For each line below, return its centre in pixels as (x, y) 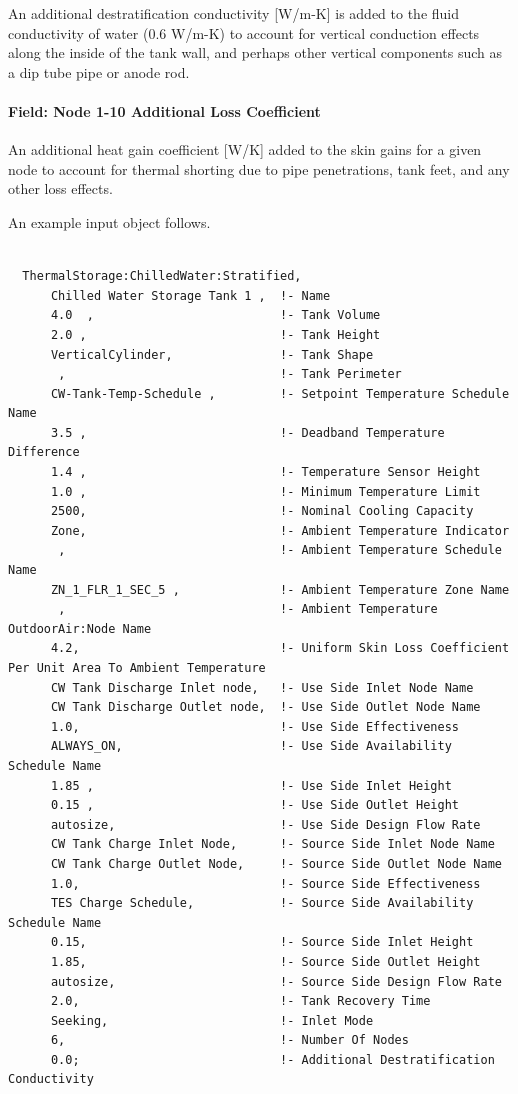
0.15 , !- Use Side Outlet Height (255, 805)
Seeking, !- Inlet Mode (212, 1020)
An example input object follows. (109, 221)
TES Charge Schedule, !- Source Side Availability (262, 903)
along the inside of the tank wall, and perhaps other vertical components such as (255, 52)
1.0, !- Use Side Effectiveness (255, 726)
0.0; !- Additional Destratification (272, 1059)
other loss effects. (60, 188)
